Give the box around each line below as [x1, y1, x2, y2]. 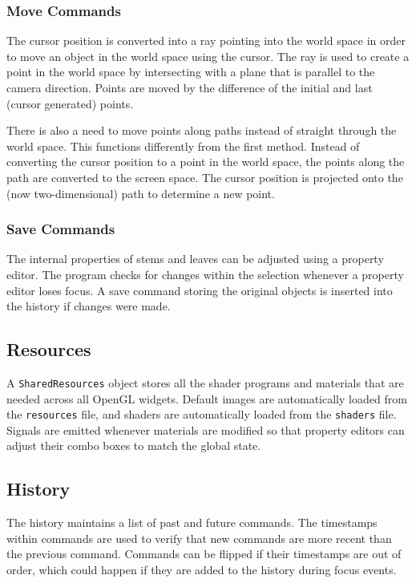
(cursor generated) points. [6, 95, 134, 111]
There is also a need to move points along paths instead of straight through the [6, 122, 397, 139]
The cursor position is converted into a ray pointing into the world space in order [6, 32, 406, 49]
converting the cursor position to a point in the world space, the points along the [6, 153, 405, 170]
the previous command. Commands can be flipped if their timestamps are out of [6, 545, 402, 562]
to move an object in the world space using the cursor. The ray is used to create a [6, 47, 410, 64]
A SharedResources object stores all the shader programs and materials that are [6, 374, 404, 391]
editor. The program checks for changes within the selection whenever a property [6, 265, 404, 282]
